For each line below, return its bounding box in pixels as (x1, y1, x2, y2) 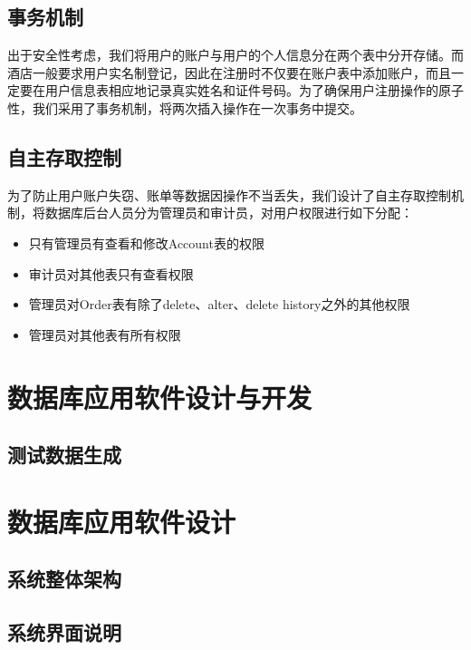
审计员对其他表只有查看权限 (28, 264, 194, 283)
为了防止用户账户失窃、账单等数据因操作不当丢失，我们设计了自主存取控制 (7, 185, 451, 204)
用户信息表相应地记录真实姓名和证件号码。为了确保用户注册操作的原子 (44, 81, 464, 100)
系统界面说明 (7, 618, 121, 646)
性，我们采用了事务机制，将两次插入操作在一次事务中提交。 (7, 98, 362, 117)
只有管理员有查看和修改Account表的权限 (28, 233, 264, 252)
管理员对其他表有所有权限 (28, 325, 181, 344)
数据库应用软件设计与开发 (7, 378, 312, 415)
